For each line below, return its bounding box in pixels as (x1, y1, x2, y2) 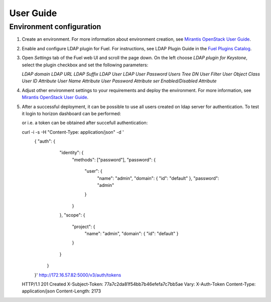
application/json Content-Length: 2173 (22, 288, 101, 294)
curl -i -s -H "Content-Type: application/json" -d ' (22, 129, 124, 135)
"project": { (72, 224, 95, 230)
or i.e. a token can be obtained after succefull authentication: (22, 120, 148, 126)
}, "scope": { (59, 212, 85, 218)
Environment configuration (9, 22, 101, 31)
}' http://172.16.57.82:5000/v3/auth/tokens (34, 272, 121, 278)
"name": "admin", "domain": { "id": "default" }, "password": (97, 175, 219, 181)
